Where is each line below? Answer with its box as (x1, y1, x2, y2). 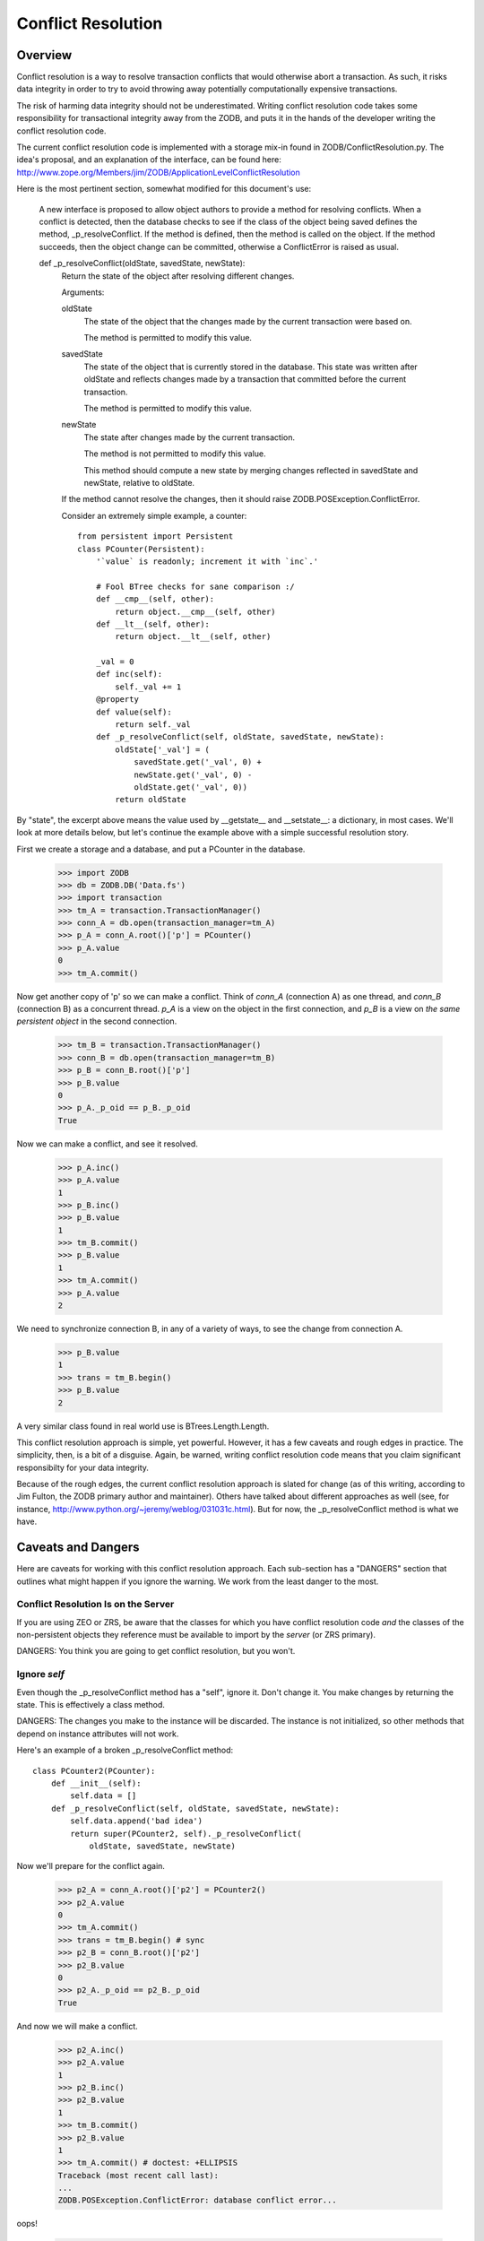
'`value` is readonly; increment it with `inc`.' (95, 556, 318, 567)
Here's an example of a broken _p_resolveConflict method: (16, 1744, 234, 1756)
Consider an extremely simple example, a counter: (61, 510, 247, 521)
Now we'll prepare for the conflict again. (16, 1861, 166, 1872)
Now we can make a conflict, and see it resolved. (16, 1138, 199, 1149)
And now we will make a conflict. (16, 2020, 138, 2031)
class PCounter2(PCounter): (32, 1766, 156, 1776)
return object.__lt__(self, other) (115, 632, 272, 642)
